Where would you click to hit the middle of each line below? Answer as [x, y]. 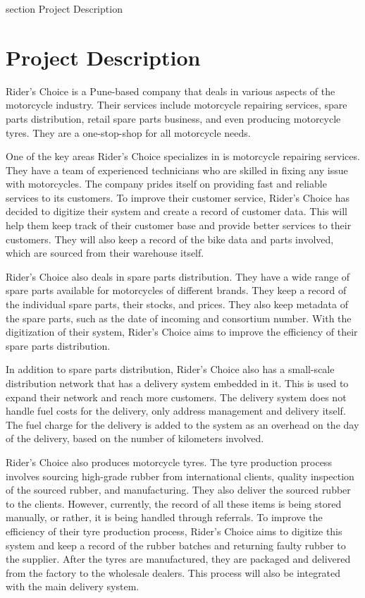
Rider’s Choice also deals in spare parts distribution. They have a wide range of [178, 276]
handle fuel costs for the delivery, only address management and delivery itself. [176, 411]
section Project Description [64, 8]
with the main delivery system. [73, 586]
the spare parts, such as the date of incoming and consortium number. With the [179, 318]
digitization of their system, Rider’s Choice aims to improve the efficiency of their [182, 332]
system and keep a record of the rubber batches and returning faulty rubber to [176, 545]
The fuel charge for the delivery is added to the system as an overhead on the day [182, 424]
